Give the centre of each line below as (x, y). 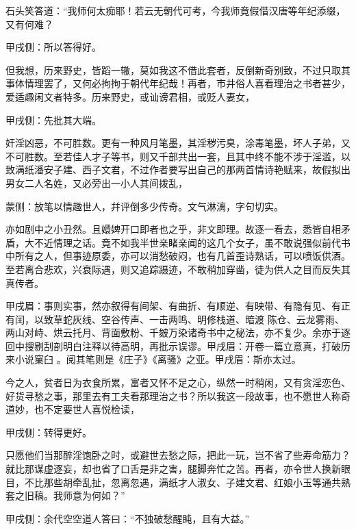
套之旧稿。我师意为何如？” (65, 495)
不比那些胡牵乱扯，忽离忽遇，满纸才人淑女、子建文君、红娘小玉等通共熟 (187, 482)
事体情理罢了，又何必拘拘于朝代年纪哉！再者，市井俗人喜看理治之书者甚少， (178, 83)
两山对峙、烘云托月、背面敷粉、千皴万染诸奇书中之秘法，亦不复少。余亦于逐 (178, 332)
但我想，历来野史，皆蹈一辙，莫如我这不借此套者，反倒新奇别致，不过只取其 (178, 70)
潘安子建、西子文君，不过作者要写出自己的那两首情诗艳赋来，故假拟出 (192, 169)
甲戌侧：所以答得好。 (53, 47)
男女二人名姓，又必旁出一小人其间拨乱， (97, 182)
